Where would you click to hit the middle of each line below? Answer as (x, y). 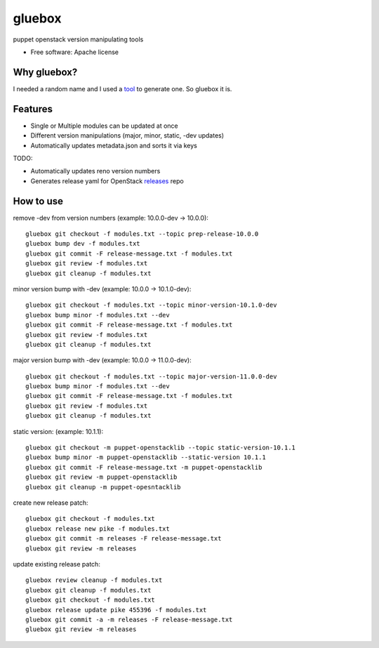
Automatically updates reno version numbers (95, 171)
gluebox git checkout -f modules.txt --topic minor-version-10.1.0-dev (151, 305)
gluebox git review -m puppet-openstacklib (101, 477)
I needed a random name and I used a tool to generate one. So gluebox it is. (122, 88)
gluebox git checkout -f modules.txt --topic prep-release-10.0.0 (142, 234)
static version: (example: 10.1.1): (58, 431)
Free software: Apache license (75, 52)
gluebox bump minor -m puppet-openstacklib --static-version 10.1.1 (146, 457)
